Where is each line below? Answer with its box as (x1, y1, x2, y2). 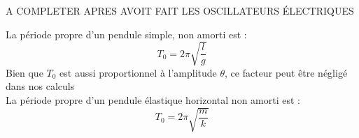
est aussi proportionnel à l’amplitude (59, 65, 217, 79)
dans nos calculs (6, 79, 75, 93)
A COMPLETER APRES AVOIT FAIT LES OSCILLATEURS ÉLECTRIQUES (6, 3, 354, 17)
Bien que (6, 65, 43, 79)
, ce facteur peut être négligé (225, 65, 348, 79)
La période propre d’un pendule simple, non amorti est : (6, 26, 247, 41)
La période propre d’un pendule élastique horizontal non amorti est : (6, 92, 300, 107)
